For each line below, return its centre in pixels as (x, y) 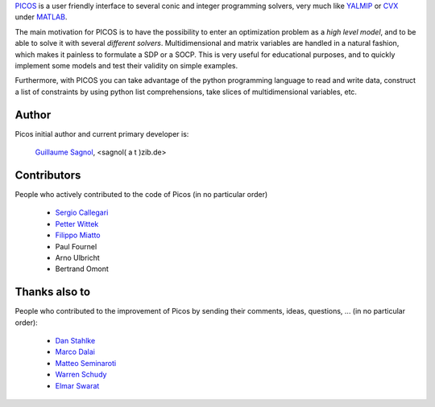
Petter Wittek (77, 224)
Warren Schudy (81, 375)
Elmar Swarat (77, 385)
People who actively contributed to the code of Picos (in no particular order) (141, 194)
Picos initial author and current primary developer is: (102, 134)
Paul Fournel (76, 246)
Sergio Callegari (82, 212)
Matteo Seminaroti (86, 363)
